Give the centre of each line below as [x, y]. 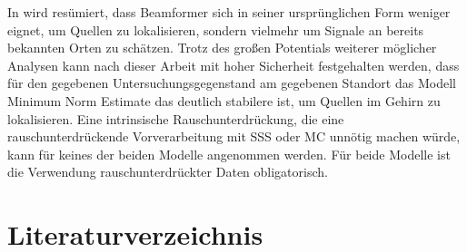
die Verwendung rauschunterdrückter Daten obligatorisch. [168, 172]
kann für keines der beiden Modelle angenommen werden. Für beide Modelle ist [229, 154]
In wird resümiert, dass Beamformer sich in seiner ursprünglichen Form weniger [229, 12]
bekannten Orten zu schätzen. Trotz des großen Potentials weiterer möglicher [222, 48]
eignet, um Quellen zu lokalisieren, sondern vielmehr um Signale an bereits [216, 29]
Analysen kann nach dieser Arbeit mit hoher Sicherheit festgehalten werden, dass [233, 65]
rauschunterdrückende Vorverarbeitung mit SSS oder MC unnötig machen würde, [234, 136]
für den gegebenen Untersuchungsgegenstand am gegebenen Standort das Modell [232, 83]
